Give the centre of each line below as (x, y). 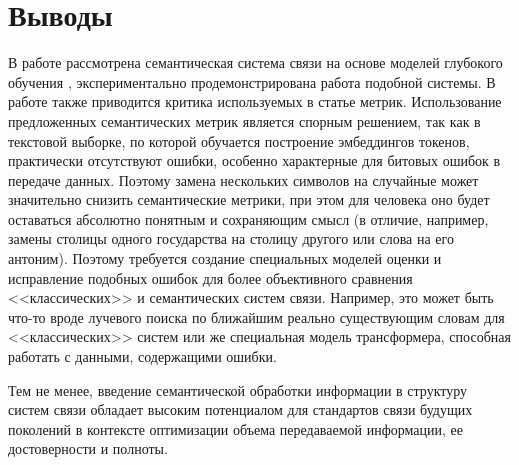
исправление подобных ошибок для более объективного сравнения (210, 277)
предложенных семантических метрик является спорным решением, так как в (244, 120)
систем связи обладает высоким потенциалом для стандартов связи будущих (240, 409)
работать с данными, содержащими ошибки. (142, 356)
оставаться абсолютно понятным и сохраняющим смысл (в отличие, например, (248, 218)
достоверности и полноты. (88, 448)
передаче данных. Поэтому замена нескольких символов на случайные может (243, 179)
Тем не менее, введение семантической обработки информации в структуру (238, 389)
